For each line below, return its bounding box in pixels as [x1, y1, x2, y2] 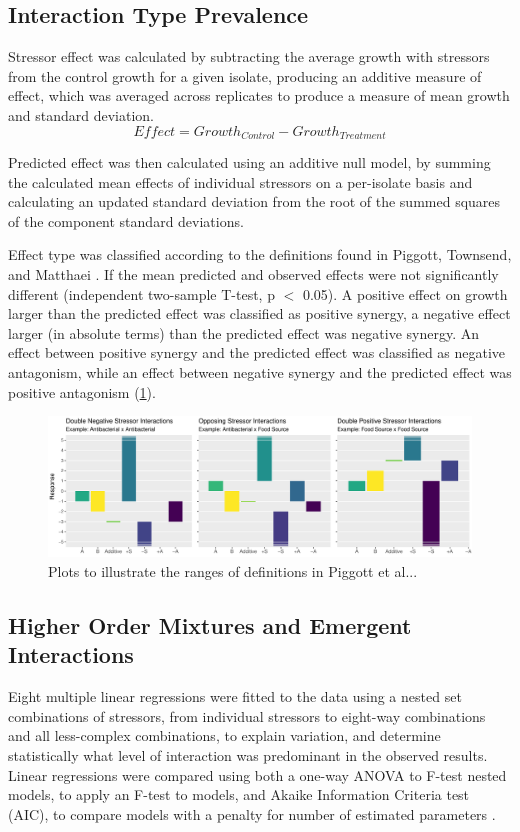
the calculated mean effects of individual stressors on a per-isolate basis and [8, 171, 473, 192]
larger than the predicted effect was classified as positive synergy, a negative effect [8, 303, 511, 324]
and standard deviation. [8, 104, 154, 125]
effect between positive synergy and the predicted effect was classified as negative [8, 342, 506, 363]
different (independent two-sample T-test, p [8, 283, 275, 304]
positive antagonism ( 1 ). [8, 381, 156, 402]
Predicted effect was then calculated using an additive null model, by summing [8, 152, 491, 173]
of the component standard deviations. [8, 210, 244, 231]
